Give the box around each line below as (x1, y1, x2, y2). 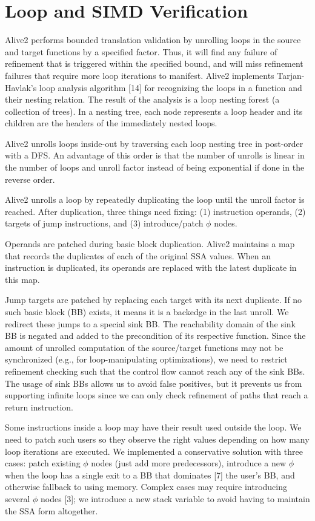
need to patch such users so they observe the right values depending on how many (5, 432, 310, 445)
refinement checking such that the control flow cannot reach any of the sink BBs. (5, 364, 305, 377)
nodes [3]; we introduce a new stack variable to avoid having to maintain (41, 492, 310, 505)
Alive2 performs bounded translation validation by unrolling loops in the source (5, 33, 301, 46)
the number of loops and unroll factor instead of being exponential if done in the (5, 161, 305, 174)
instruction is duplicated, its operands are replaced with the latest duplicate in (5, 261, 297, 274)
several (5, 492, 30, 505)
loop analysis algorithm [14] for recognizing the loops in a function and (39, 81, 302, 94)
